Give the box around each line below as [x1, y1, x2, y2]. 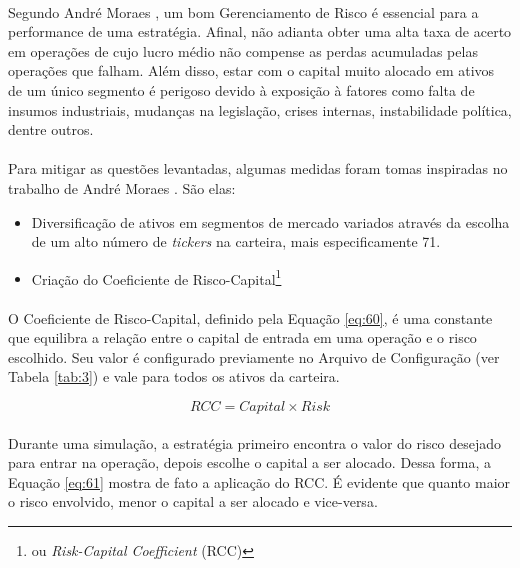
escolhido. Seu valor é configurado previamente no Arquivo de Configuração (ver [8, 346, 500, 367]
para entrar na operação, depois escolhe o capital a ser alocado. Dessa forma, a [8, 452, 491, 473]
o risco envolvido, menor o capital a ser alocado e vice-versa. [8, 491, 378, 512]
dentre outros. [8, 119, 94, 140]
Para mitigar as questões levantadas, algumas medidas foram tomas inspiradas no [8, 158, 508, 179]
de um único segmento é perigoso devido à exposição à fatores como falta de [8, 79, 475, 100]
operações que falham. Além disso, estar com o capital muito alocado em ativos [8, 60, 495, 81]
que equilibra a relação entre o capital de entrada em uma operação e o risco [8, 327, 477, 348]
